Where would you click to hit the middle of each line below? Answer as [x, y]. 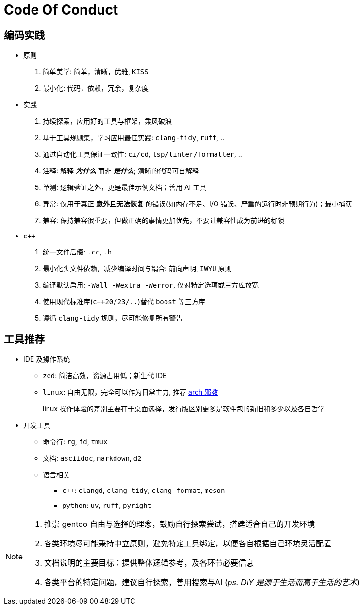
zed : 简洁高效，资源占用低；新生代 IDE [105, 376]
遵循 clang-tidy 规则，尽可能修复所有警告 [113, 318]
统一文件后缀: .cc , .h [77, 252]
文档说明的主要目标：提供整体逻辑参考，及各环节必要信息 [149, 563]
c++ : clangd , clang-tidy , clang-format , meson [144, 491]
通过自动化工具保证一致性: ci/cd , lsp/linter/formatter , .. [142, 154]
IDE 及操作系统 [47, 359]
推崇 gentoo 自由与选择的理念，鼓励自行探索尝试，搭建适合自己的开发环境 [180, 524]
